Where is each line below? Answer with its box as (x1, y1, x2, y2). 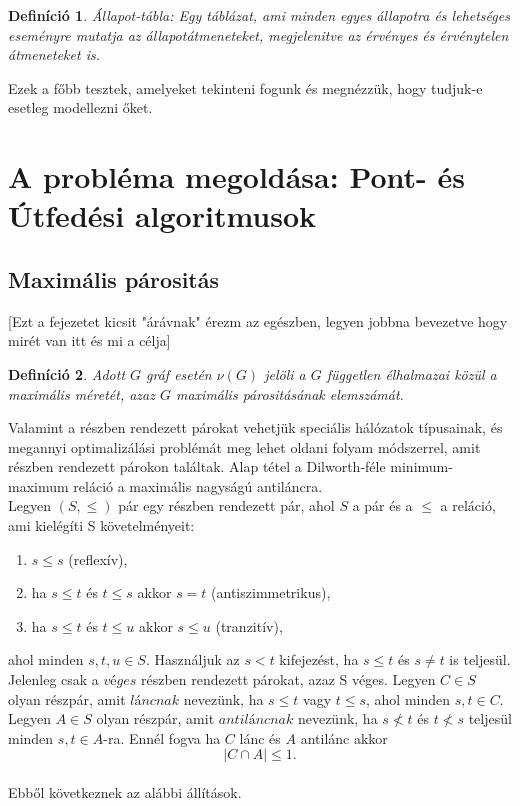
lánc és (239, 727, 281, 748)
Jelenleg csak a (8, 669, 99, 690)
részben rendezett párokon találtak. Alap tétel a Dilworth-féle (8, 456, 386, 477)
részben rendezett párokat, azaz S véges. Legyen (141, 669, 436, 690)
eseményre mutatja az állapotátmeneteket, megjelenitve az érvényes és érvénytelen (8, 24, 509, 45)
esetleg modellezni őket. (8, 97, 153, 118)
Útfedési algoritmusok (8, 195, 317, 236)
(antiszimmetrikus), (211, 582, 331, 603)
